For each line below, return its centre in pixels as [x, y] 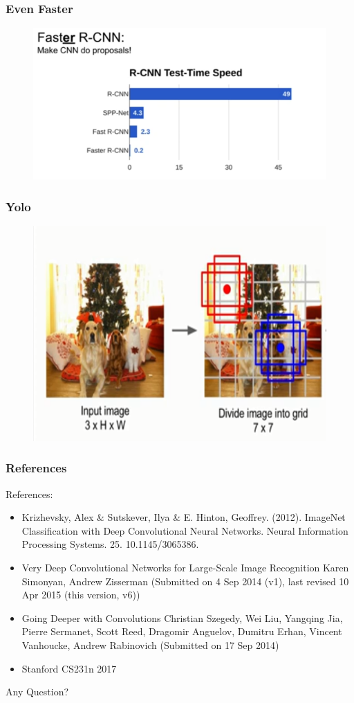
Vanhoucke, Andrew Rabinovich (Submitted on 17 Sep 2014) [150, 645]
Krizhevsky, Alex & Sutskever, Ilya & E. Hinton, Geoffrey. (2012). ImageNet [184, 517]
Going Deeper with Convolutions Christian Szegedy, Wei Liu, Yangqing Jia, [182, 617]
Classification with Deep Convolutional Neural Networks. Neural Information [185, 530]
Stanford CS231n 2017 [69, 668]
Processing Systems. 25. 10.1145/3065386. [110, 544]
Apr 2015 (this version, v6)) [81, 595]
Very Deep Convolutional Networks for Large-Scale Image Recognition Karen [185, 568]
